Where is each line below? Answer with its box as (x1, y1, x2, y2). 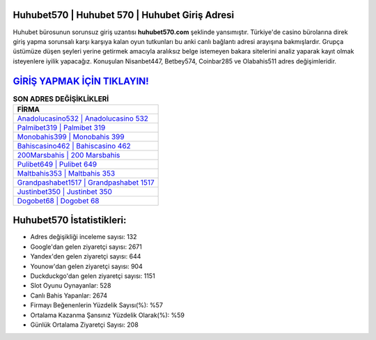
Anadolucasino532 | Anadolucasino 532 (17, 114, 149, 123)
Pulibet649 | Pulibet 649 (17, 159, 97, 169)
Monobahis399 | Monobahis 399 (17, 132, 125, 141)
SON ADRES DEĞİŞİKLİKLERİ (13, 94, 109, 104)
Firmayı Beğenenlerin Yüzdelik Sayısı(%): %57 (30, 301, 164, 309)
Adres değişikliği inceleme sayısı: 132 (30, 233, 137, 241)
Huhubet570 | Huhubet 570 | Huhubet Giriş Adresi (13, 9, 235, 21)
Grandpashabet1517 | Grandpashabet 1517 (17, 178, 155, 187)
